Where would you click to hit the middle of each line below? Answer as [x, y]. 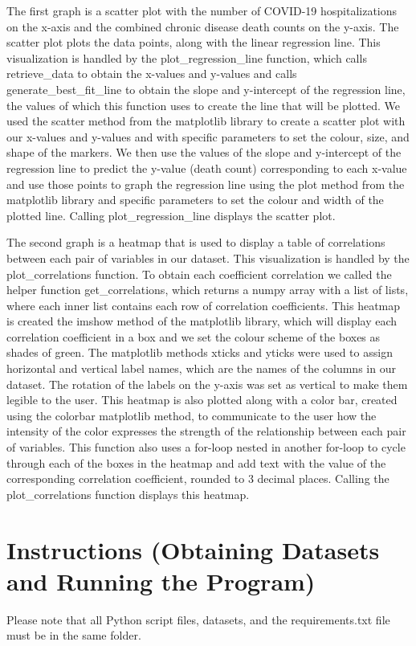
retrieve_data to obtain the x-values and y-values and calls [152, 74]
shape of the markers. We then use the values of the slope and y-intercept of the [204, 152]
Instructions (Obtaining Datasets [193, 549]
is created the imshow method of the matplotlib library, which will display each [202, 321]
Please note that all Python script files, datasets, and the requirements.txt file [198, 619]
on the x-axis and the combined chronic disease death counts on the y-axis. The [203, 26]
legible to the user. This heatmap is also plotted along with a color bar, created [202, 400]
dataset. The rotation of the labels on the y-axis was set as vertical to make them [207, 384]
